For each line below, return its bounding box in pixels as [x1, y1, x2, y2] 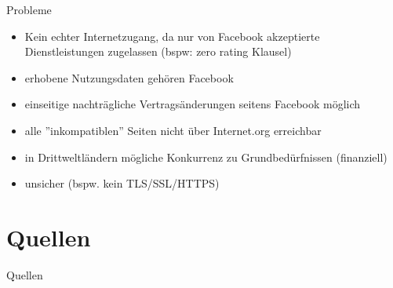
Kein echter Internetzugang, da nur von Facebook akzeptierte [24, 27, 320, 44]
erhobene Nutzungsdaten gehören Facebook [24, 69, 234, 86]
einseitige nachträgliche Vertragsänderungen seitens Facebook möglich [24, 96, 361, 112]
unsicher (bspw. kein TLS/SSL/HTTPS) [24, 175, 220, 191]
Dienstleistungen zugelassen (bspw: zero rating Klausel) [24, 43, 292, 60]
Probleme [6, 2, 52, 17]
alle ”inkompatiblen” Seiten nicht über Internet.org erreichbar [24, 122, 322, 138]
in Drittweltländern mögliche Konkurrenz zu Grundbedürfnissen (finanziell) [24, 148, 388, 165]
